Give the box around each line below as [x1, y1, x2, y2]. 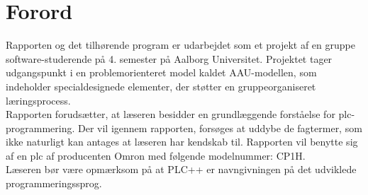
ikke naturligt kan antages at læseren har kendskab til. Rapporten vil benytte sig [6, 134, 358, 149]
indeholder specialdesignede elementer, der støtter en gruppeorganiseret [6, 78, 316, 93]
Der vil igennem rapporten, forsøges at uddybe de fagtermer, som [78, 120, 362, 135]
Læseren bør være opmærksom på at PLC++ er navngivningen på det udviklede [6, 162, 357, 177]
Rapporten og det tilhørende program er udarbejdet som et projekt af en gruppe [6, 37, 355, 52]
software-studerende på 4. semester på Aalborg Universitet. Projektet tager [6, 51, 333, 66]
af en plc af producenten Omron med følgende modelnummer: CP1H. [6, 148, 306, 162]
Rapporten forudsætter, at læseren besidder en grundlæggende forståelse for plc [6, 107, 352, 122]
